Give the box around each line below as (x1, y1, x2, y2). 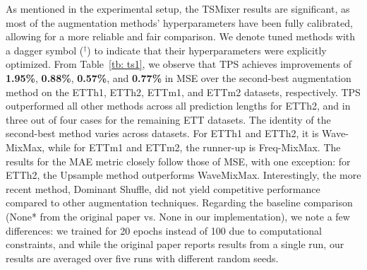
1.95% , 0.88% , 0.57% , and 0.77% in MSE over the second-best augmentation (6, 70, 351, 85)
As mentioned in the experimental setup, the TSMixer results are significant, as (6, 1, 350, 16)
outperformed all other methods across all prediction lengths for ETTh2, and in (6, 98, 351, 113)
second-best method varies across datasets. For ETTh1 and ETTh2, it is (6, 126, 319, 141)
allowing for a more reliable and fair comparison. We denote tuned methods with (6, 29, 356, 44)
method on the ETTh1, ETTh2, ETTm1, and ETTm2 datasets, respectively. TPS (6, 84, 361, 99)
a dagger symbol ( (6, 42, 84, 57)
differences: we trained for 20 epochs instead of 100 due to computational (6, 223, 322, 237)
